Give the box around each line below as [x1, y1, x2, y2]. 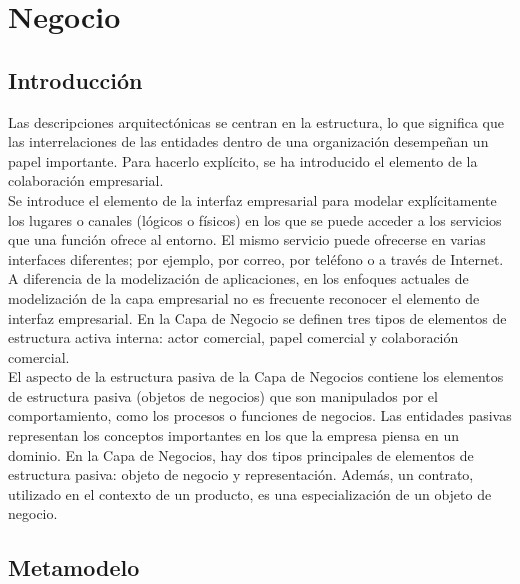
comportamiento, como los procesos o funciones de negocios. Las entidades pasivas [8, 405, 512, 426]
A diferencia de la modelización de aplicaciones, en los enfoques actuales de [8, 268, 469, 289]
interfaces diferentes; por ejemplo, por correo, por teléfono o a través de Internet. [8, 248, 504, 269]
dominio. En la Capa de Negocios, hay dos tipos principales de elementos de [8, 444, 474, 465]
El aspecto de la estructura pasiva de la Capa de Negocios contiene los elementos [8, 366, 504, 387]
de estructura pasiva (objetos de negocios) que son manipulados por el [8, 385, 438, 406]
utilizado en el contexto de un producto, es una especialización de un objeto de [8, 483, 492, 504]
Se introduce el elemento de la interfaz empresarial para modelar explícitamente [8, 189, 497, 210]
